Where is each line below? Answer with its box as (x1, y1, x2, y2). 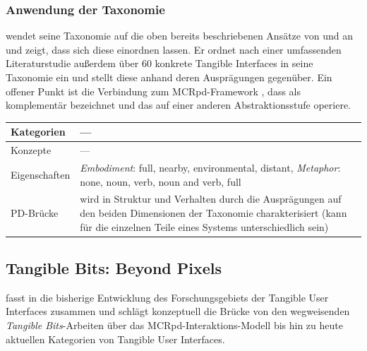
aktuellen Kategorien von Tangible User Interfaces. (6, 331, 225, 346)
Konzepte (11, 143, 52, 157)
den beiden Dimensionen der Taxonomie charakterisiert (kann (80, 206, 347, 220)
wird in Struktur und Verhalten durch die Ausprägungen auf (80, 191, 342, 206)
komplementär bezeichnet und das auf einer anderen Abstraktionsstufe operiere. (6, 97, 351, 112)
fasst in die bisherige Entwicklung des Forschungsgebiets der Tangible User (6, 290, 329, 304)
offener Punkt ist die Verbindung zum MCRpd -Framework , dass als (6, 83, 301, 98)
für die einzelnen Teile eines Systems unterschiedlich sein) (80, 219, 329, 234)
